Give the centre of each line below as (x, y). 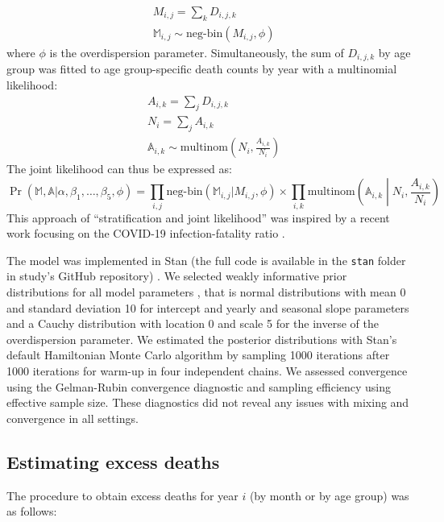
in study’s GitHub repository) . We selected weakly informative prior (177, 276)
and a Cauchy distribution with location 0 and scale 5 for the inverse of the (193, 323)
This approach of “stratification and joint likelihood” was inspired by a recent (198, 217)
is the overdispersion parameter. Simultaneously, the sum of (197, 52)
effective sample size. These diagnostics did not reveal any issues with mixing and (208, 402)
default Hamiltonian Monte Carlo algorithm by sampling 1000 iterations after (198, 355)
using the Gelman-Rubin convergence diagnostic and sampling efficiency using (199, 386)
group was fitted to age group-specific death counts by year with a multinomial (202, 69)
